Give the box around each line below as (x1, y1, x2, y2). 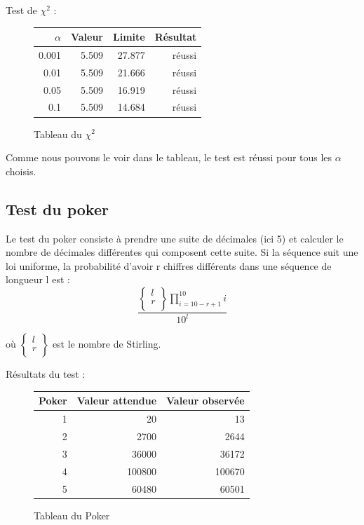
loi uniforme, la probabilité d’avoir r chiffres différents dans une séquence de (6, 258, 332, 273)
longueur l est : (6, 272, 70, 287)
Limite (112, 29, 145, 44)
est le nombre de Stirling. (52, 336, 161, 351)
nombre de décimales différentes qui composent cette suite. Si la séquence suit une (6, 245, 358, 259)
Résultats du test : (6, 367, 86, 381)
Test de (6, 3, 37, 17)
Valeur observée (166, 393, 245, 408)
